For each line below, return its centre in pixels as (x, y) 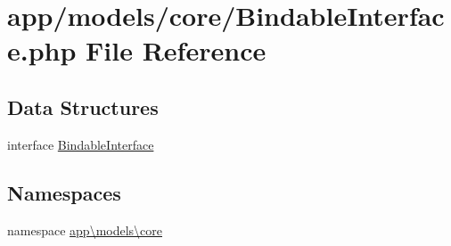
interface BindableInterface (81, 144)
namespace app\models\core (85, 230)
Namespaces (64, 192)
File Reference (176, 50)
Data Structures (83, 107)
